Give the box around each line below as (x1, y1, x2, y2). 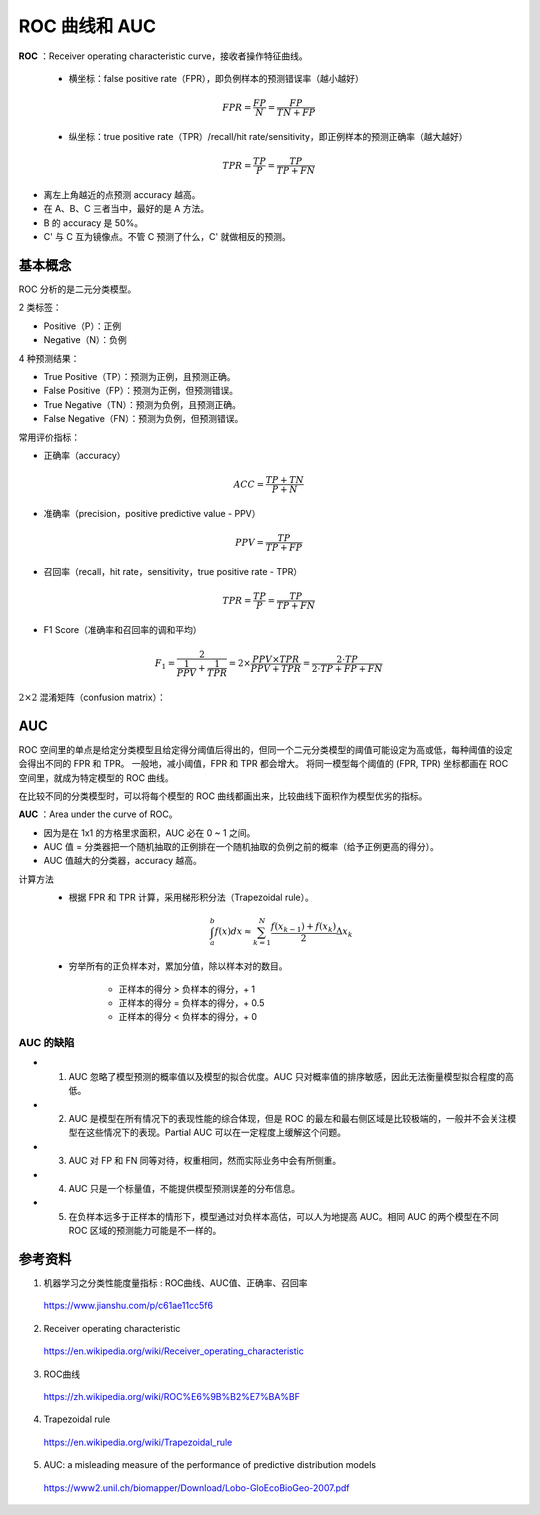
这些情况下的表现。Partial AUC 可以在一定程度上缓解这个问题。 (85, 1126, 347, 1139)
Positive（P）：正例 (43, 320, 122, 332)
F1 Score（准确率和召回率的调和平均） (43, 623, 202, 635)
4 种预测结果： (18, 352, 80, 364)
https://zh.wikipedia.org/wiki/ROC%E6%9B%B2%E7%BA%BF (43, 1391, 300, 1403)
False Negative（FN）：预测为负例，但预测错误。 (43, 413, 244, 425)
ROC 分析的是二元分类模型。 (18, 283, 137, 295)
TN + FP (276, 107, 316, 119)
